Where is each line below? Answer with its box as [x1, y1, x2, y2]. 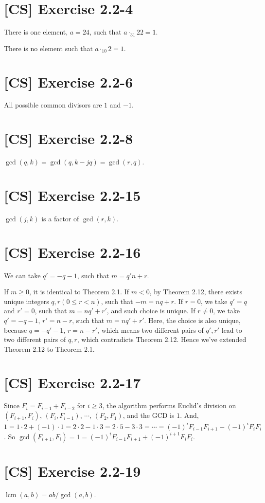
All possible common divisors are [4, 100, 102, 110]
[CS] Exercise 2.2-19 [4, 461, 141, 481]
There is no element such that [4, 43, 93, 53]
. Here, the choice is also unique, [144, 315, 241, 325]
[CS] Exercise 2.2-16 [4, 242, 141, 262]
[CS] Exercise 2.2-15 [4, 185, 141, 205]
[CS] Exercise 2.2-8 [4, 128, 133, 148]
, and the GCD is [123, 410, 175, 420]
